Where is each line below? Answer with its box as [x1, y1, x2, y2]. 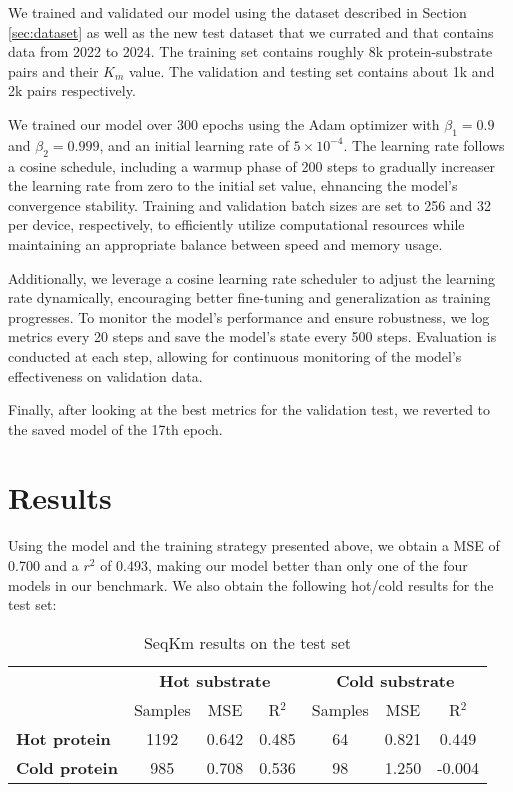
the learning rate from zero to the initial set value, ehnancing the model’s [8, 175, 458, 196]
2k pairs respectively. [8, 80, 136, 101]
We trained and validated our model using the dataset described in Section [8, 2, 467, 22]
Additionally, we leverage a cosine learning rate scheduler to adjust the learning [8, 267, 495, 288]
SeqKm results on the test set [143, 630, 351, 654]
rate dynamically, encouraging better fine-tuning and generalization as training [8, 287, 491, 308]
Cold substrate [336, 668, 455, 692]
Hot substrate [159, 668, 271, 692]
